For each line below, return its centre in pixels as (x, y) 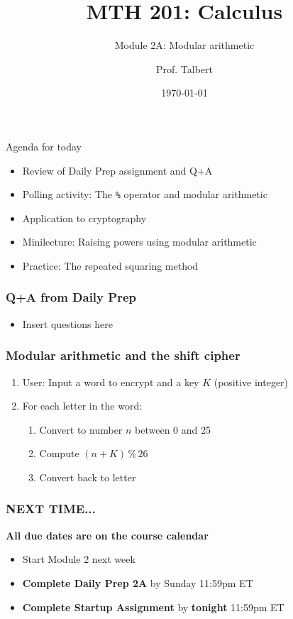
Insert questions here (67, 323)
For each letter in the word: (82, 406)
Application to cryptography (84, 218)
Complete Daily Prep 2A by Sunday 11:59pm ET (138, 582)
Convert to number (81, 429)
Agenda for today (44, 146)
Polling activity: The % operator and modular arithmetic (145, 194)
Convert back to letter (88, 477)
